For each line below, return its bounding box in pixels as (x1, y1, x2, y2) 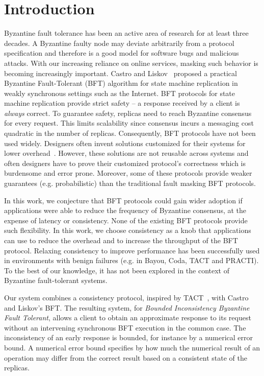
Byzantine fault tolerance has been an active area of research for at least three (4, 28, 249, 38)
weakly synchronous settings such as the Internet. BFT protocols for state (4, 87, 235, 98)
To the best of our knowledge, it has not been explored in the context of (4, 265, 230, 275)
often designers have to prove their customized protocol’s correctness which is (4, 157, 246, 168)
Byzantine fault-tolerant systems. (4, 275, 108, 286)
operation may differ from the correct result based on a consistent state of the (4, 352, 247, 363)
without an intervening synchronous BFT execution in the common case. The (4, 322, 246, 333)
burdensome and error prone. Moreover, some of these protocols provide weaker (4, 168, 252, 178)
